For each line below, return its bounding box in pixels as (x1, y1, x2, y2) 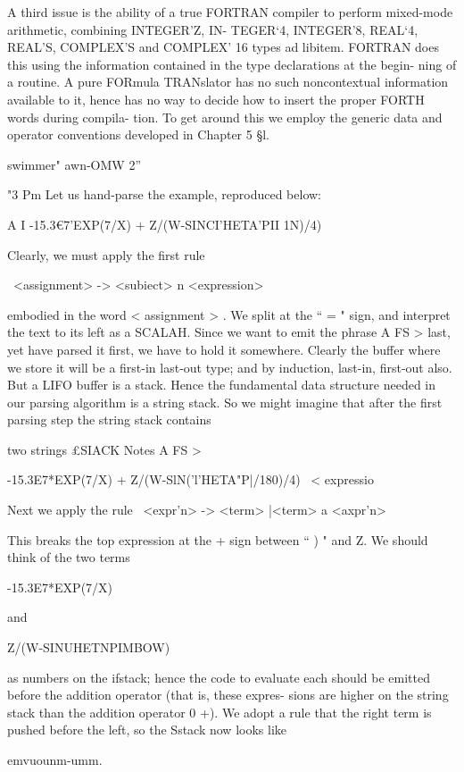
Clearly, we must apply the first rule (7, 245, 205, 264)
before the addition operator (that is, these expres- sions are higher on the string (7, 685, 449, 704)
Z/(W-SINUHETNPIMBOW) (7, 638, 170, 657)
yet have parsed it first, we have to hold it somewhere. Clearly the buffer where (7, 340, 441, 358)
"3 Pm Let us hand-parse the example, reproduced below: (7, 185, 322, 204)
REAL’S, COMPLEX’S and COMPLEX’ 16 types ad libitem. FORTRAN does (7, 38, 439, 56)
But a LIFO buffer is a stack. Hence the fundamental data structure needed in (7, 375, 436, 394)
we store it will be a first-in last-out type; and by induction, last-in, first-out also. (7, 357, 452, 376)
